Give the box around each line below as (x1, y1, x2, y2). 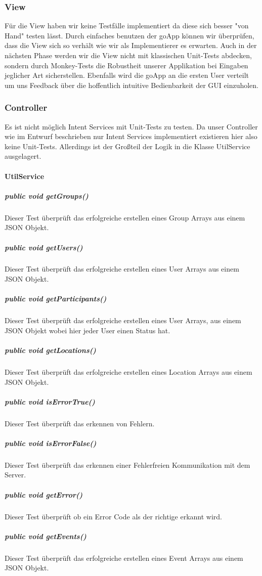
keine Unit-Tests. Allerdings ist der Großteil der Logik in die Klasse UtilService (5, 141, 250, 151)
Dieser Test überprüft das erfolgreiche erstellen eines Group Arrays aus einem (5, 212, 245, 223)
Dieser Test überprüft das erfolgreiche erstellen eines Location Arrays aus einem (5, 366, 252, 377)
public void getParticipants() (5, 293, 107, 304)
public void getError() (5, 489, 83, 500)
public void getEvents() (5, 530, 86, 541)
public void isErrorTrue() (5, 396, 95, 407)
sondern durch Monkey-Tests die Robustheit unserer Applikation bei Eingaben (5, 60, 248, 70)
